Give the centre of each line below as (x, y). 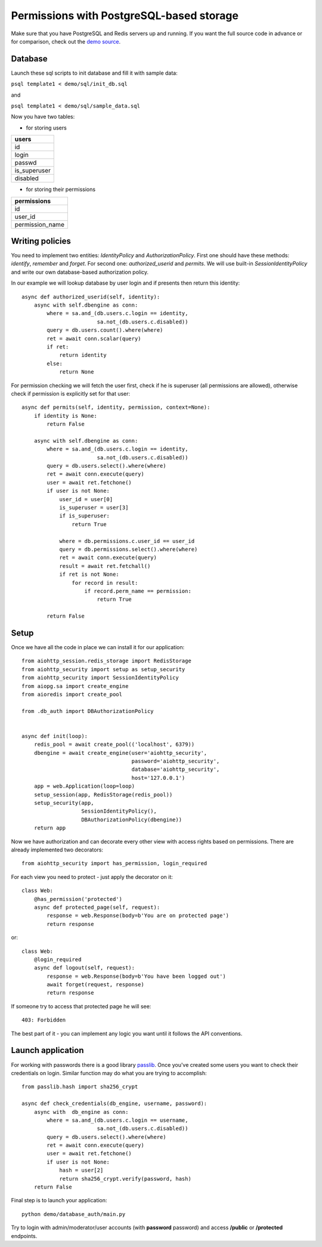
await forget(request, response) (95, 985)
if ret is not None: (89, 575)
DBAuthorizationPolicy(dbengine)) (131, 819)
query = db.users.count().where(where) (105, 330)
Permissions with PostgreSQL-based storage (125, 16)
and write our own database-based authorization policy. (80, 272)
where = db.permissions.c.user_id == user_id (127, 541)
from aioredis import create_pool (72, 694)
